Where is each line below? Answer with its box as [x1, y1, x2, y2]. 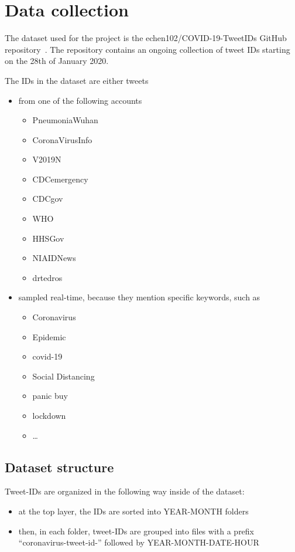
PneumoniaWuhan [32, 114, 98, 126]
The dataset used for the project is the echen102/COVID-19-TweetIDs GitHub [5, 32, 287, 44]
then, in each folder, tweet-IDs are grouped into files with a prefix [18, 524, 255, 537]
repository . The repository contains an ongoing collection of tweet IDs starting [5, 43, 290, 55]
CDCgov [32, 192, 63, 205]
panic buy [32, 390, 68, 402]
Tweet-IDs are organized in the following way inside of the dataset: [5, 485, 245, 497]
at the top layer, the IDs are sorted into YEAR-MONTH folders [18, 504, 249, 517]
